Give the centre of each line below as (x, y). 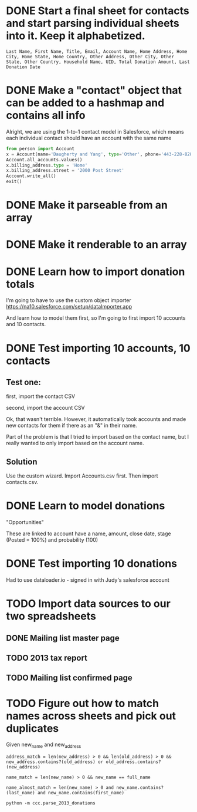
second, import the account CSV (45, 408)
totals (21, 284)
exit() (14, 182)
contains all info (46, 115)
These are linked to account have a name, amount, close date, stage (89, 533)
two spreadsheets (51, 616)
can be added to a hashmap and (85, 103)
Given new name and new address (44, 745)
